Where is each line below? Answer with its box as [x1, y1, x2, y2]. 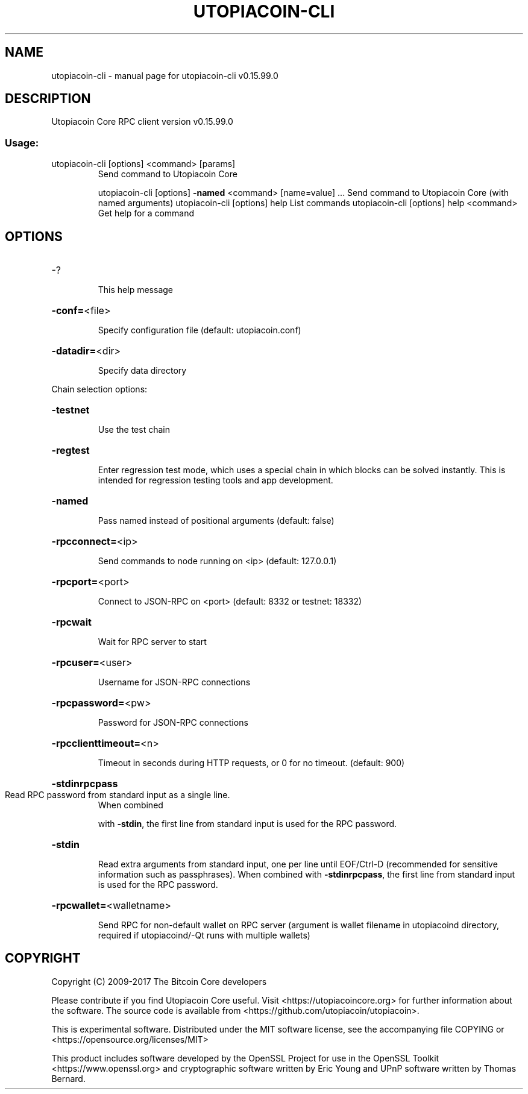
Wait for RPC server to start [98, 637, 207, 647]
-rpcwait [51, 616, 92, 629]
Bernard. [51, 1073, 86, 1084]
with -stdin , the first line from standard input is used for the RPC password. [98, 819, 397, 829]
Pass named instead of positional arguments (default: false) [98, 515, 335, 526]
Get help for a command [98, 208, 195, 219]
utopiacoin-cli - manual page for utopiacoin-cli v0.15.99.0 [51, 70, 278, 81]
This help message [98, 285, 173, 295]
